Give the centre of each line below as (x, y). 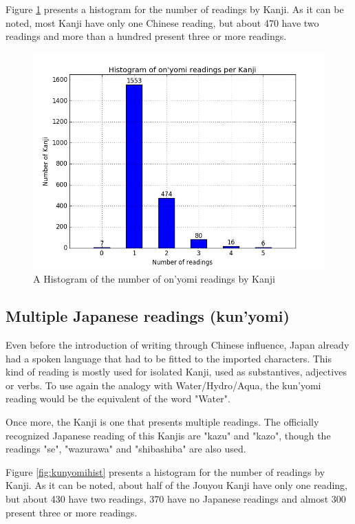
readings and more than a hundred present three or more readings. (146, 36)
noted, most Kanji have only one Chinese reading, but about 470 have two (162, 22)
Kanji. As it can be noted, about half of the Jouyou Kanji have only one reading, (176, 485)
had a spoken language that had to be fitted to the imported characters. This (169, 358)
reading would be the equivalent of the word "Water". (118, 399)
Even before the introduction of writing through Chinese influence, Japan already (177, 344)
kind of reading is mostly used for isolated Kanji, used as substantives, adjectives (176, 372)
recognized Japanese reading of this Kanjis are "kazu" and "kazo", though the (168, 435)
